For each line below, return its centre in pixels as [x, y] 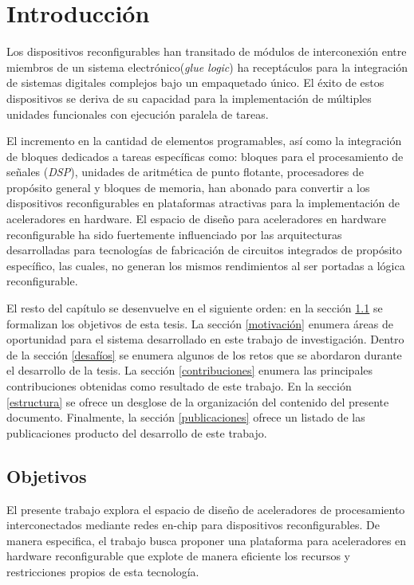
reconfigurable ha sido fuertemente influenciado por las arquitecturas [174, 234]
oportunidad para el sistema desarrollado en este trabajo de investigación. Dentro [205, 339]
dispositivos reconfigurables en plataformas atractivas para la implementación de [203, 203]
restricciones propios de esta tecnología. [103, 571]
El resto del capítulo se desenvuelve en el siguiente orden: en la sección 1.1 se [195, 308]
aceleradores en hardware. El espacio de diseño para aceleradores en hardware [197, 219]
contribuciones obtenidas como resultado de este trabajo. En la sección [179, 386]
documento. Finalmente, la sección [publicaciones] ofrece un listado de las [186, 417]
